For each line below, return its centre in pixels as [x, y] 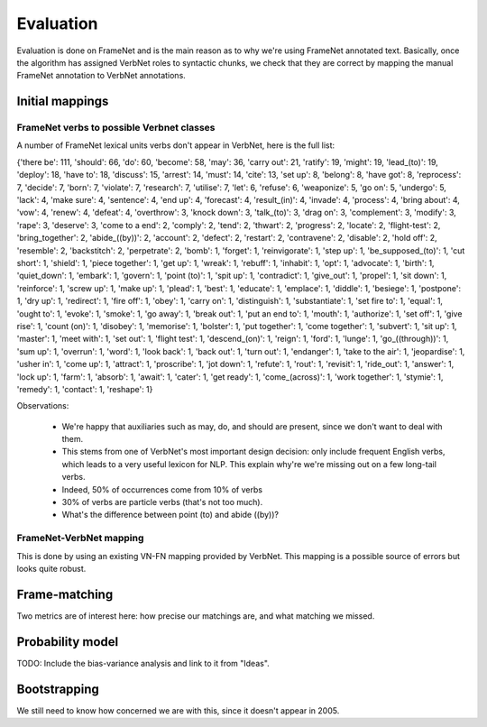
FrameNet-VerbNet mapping [80, 538]
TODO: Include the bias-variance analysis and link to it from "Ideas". [143, 663]
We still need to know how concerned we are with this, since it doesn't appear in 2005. [178, 710]
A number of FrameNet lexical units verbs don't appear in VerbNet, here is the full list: [176, 145]
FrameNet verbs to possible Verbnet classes [116, 128]
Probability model [68, 642]
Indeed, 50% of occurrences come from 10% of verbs [162, 489]
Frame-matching [65, 594]
